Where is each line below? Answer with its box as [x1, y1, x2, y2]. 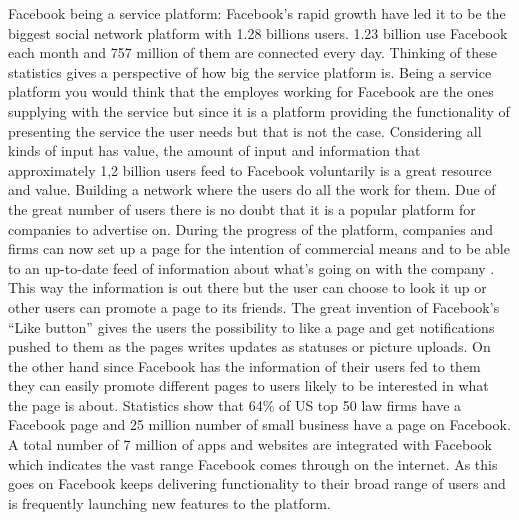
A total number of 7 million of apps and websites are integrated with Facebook [8, 434, 492, 455]
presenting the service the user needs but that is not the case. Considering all [8, 120, 482, 141]
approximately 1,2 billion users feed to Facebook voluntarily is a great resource [8, 159, 492, 180]
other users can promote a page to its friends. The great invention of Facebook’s [8, 296, 500, 317]
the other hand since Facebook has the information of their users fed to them [8, 355, 481, 376]
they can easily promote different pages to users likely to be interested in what [8, 375, 489, 396]
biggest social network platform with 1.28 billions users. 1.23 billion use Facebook [8, 22, 508, 43]
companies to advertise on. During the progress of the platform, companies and [8, 218, 493, 239]
